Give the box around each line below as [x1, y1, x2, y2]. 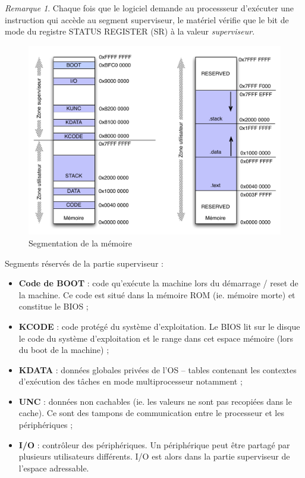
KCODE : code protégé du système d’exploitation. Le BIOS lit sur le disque [18, 320, 300, 332]
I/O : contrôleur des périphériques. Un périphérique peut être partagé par [18, 438, 290, 451]
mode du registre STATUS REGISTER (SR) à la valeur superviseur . [5, 25, 255, 38]
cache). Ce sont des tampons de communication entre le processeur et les [18, 407, 284, 419]
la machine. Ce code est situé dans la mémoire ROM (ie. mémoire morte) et [18, 288, 295, 301]
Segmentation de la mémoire [29, 236, 132, 249]
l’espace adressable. [18, 461, 89, 474]
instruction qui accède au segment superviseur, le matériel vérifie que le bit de [5, 13, 289, 26]
